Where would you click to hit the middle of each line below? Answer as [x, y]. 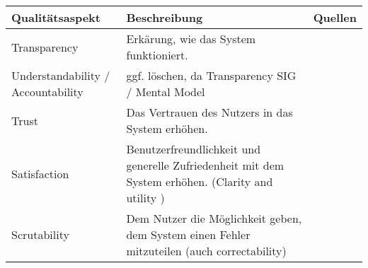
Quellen [335, 17]
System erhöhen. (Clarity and [200, 181]
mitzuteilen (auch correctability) [206, 251]
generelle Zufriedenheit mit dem [205, 165]
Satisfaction [40, 173]
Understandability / [61, 75]
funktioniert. [157, 55]
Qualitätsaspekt [56, 17]
